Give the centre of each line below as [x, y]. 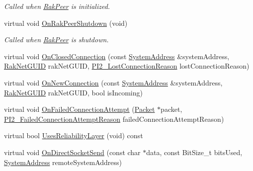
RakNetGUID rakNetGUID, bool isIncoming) [73, 92]
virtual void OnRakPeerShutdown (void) [66, 23]
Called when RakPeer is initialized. [57, 6]
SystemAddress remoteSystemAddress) [63, 162]
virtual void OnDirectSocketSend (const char [72, 152]
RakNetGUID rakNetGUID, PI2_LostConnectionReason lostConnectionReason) [127, 66]
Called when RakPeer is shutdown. [56, 40]
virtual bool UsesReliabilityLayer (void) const [74, 135]
